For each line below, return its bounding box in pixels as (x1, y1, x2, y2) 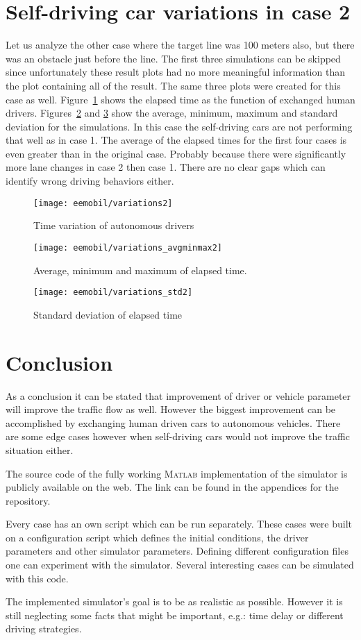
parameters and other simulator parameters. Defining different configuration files (6, 544, 349, 558)
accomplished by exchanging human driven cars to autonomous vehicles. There (6, 415, 341, 430)
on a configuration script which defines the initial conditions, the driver (6, 530, 309, 544)
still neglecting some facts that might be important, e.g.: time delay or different (6, 607, 344, 622)
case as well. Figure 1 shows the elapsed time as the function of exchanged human (6, 92, 355, 106)
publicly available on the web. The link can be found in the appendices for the (6, 480, 339, 494)
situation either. (6, 442, 74, 457)
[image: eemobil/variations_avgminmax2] (33, 242, 223, 253)
